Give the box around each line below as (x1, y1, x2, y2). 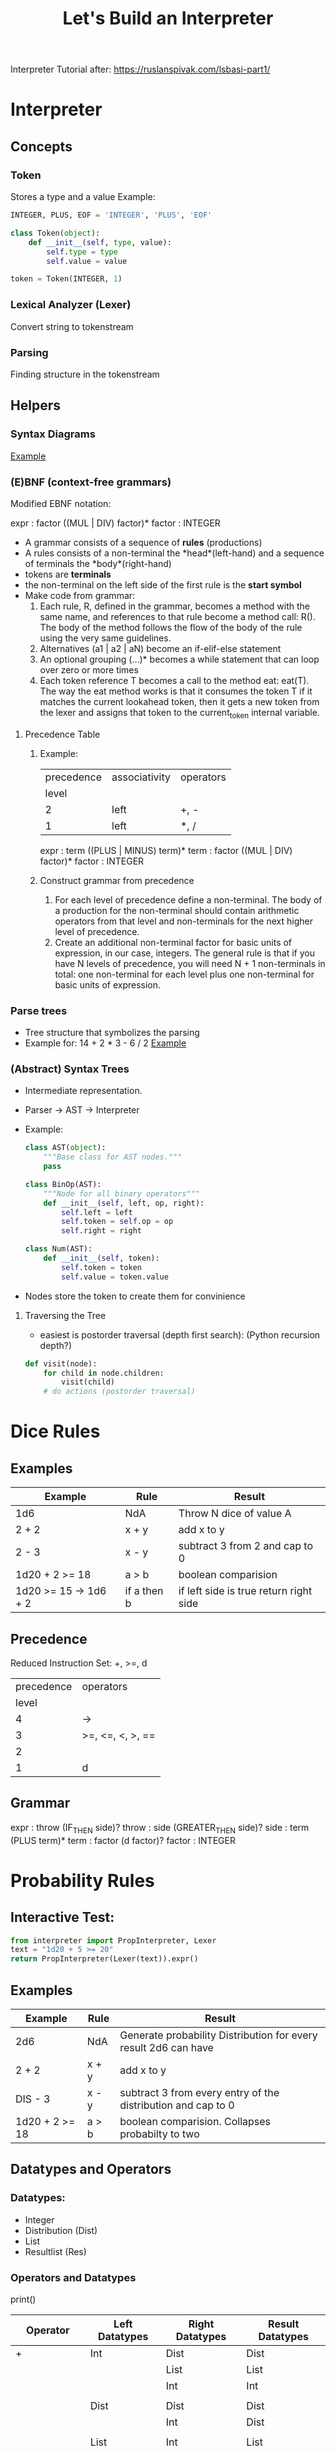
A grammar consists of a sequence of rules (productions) (24, 536, 263, 548)
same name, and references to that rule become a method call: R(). (39, 610, 317, 622)
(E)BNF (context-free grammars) (10, 475, 172, 489)
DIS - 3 (15, 2092, 51, 2106)
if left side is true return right (178, 1584, 313, 1598)
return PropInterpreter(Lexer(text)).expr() (10, 1954, 199, 1964)
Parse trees (10, 1003, 68, 1017)
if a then (124, 1584, 164, 1598)
